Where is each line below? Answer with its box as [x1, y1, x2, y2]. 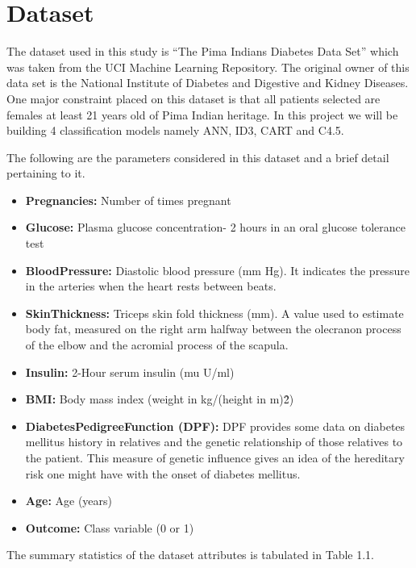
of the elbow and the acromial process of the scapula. [25, 336, 289, 353]
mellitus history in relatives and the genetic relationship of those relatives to [25, 433, 403, 450]
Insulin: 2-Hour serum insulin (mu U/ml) [25, 363, 235, 380]
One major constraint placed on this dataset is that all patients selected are [6, 90, 381, 106]
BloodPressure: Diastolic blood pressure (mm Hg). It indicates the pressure [25, 261, 410, 278]
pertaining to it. [6, 165, 85, 182]
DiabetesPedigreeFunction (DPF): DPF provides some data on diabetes [25, 417, 406, 434]
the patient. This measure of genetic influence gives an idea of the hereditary [25, 449, 405, 466]
